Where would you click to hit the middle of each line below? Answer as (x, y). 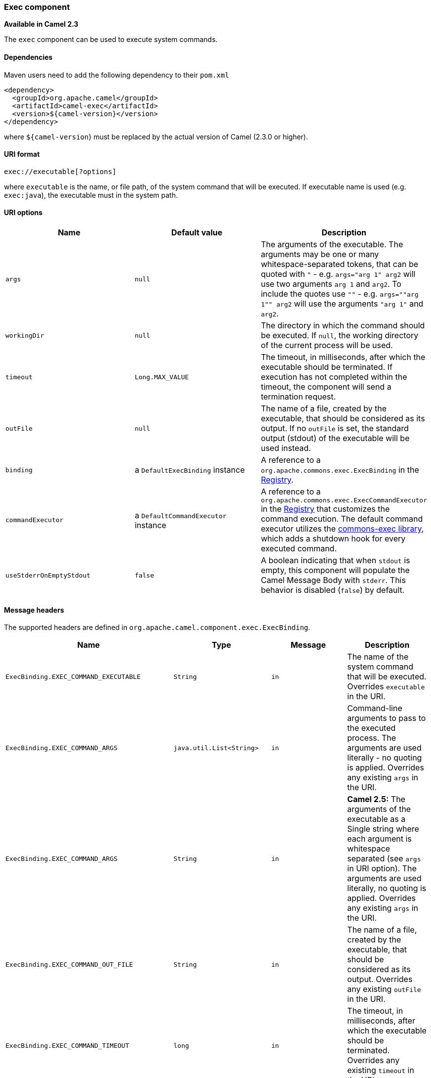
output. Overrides (380, 979)
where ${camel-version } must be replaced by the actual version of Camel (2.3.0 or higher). (156, 136)
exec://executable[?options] (60, 171)
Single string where (383, 829)
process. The (372, 738)
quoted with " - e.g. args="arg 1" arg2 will (338, 274)
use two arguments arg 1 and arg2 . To (331, 284)
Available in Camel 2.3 (41, 24)
